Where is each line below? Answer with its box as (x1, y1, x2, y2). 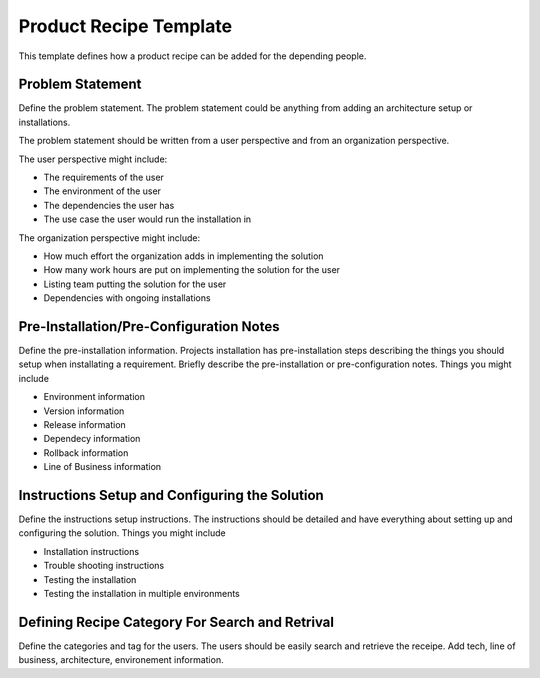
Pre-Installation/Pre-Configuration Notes (18, 318, 280, 335)
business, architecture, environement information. (18, 654, 224, 666)
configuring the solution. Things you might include (18, 527, 226, 539)
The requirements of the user (43, 171, 165, 184)
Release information (43, 419, 127, 430)
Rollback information (43, 446, 129, 459)
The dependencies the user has (43, 199, 175, 211)
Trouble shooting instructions (43, 560, 165, 572)
